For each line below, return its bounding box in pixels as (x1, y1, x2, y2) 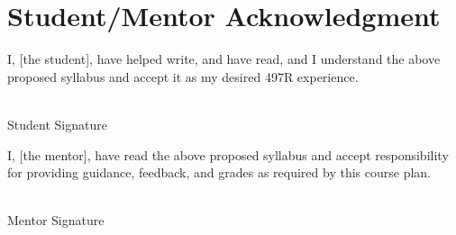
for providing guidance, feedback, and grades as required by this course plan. (7, 163, 431, 182)
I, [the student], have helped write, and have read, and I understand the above (7, 50, 441, 68)
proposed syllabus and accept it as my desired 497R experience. (7, 67, 359, 86)
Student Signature (7, 114, 107, 133)
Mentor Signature (7, 211, 105, 230)
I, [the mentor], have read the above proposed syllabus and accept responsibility (7, 145, 449, 164)
